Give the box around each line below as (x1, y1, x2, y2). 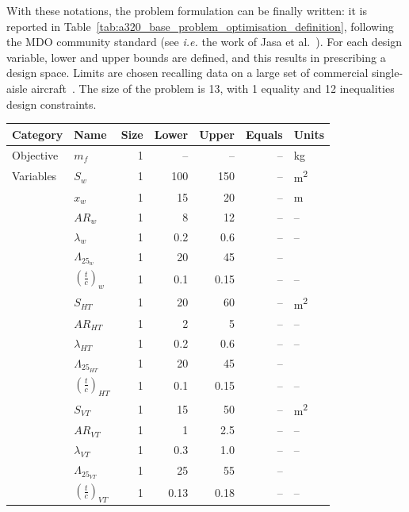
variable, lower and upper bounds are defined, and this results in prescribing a (6, 48, 386, 65)
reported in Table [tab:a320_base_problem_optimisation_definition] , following (6, 17, 394, 34)
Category (12, 125, 63, 142)
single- (372, 64, 403, 81)
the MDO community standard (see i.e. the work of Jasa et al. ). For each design (6, 33, 403, 50)
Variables (12, 167, 57, 184)
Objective (12, 146, 59, 163)
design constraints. (6, 95, 97, 112)
